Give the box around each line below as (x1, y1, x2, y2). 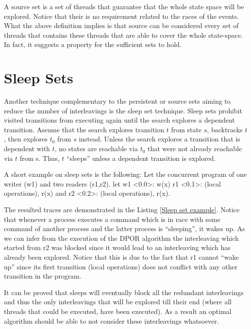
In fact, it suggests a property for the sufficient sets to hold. (4, 39, 182, 49)
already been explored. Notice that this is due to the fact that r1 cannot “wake (4, 252, 239, 262)
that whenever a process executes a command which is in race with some (4, 214, 220, 224)
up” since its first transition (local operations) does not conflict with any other (4, 261, 238, 271)
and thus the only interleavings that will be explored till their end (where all (4, 297, 232, 307)
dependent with (4, 143, 50, 154)
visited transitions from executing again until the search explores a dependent (4, 115, 235, 125)
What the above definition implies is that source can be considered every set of (4, 20, 239, 31)
